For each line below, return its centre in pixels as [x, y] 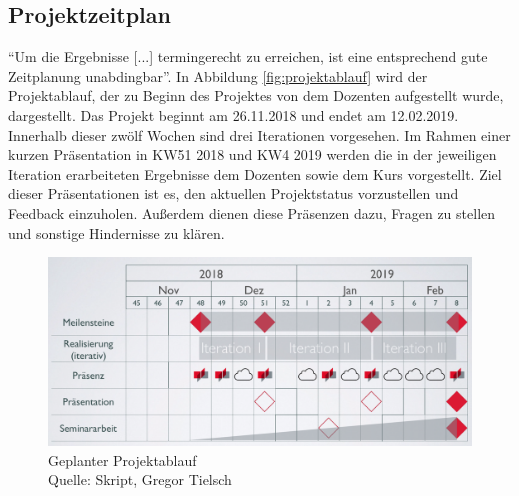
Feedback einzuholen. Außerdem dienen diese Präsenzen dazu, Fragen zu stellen [252, 212]
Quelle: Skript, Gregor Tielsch [140, 479]
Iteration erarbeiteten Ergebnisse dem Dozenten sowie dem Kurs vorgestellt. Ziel [255, 173]
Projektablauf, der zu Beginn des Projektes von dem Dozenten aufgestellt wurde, [256, 95]
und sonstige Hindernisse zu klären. [116, 232]
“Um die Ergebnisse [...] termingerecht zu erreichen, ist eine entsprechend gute [248, 56]
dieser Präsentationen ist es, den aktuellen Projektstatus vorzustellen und [233, 193]
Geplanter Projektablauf [122, 459]
